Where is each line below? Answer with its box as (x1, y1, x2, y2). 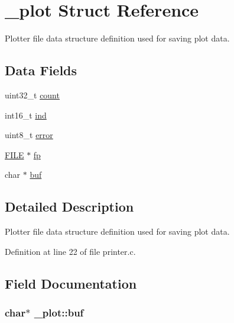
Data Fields (5, 61, 77, 79)
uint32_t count (5, 88, 60, 101)
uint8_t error (5, 129, 53, 141)
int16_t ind (5, 108, 47, 121)
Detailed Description (5, 197, 134, 216)
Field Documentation (5, 274, 137, 292)
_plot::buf (34, 305, 84, 319)
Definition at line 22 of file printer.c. (5, 245, 136, 257)
